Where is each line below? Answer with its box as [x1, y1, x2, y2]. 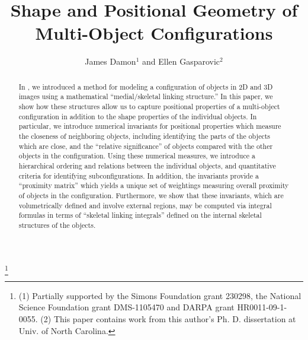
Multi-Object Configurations [35, 21, 273, 45]
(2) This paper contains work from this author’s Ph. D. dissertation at [40, 313, 296, 325]
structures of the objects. [18, 220, 96, 230]
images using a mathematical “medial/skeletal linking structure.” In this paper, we [18, 91, 273, 101]
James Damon [85, 55, 136, 68]
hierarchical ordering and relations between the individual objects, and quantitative [18, 160, 276, 170]
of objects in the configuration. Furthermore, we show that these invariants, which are [18, 190, 284, 200]
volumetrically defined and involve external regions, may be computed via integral [18, 200, 272, 210]
